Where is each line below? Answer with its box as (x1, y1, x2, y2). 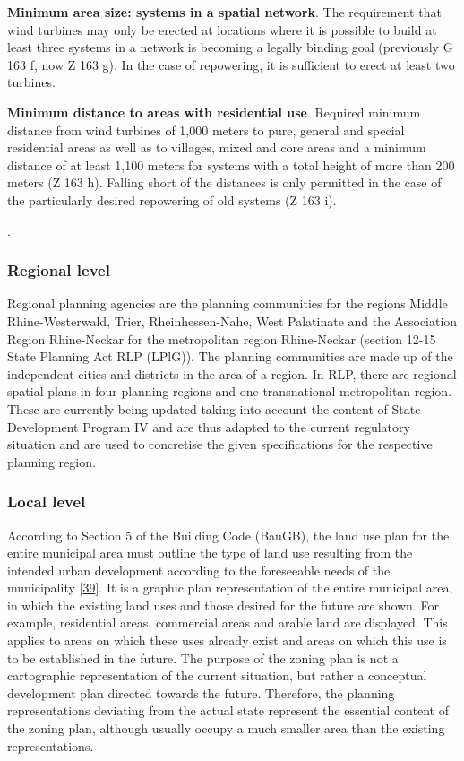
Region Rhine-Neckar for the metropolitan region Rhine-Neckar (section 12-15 (7, 329, 436, 348)
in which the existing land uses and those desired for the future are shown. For (7, 595, 439, 614)
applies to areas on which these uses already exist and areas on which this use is (7, 631, 447, 650)
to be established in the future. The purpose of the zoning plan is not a (7, 648, 399, 667)
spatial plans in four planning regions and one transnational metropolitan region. (7, 382, 452, 401)
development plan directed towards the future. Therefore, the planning (7, 683, 395, 702)
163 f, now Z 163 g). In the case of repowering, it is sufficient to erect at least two (7, 55, 455, 74)
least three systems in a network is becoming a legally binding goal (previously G (7, 38, 453, 56)
